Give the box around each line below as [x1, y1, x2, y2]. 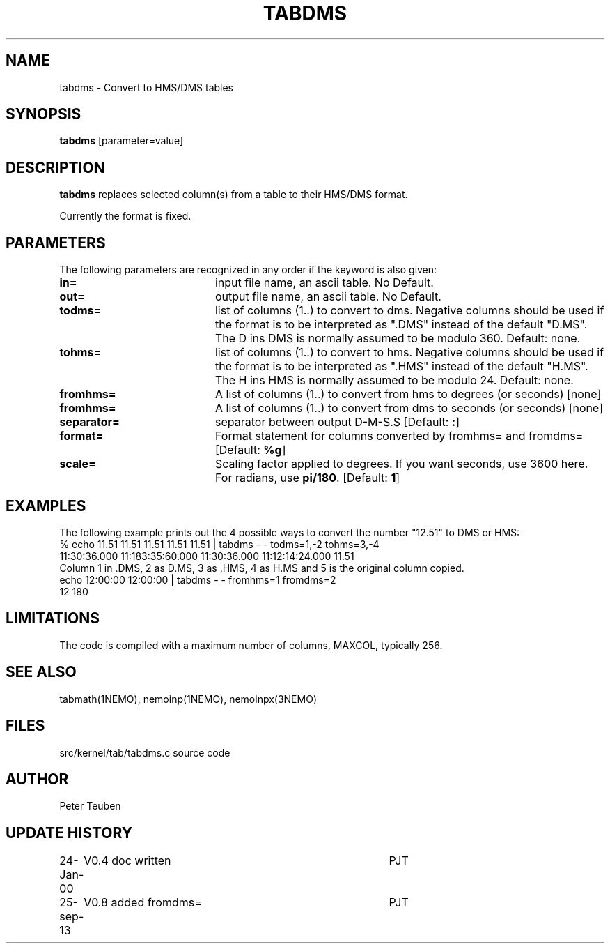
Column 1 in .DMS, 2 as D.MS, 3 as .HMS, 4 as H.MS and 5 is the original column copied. [59, 561, 464, 574]
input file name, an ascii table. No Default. [214, 275, 434, 290]
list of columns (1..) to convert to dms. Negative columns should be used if [214, 303, 604, 318]
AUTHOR [6, 770, 69, 788]
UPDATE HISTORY [6, 823, 133, 842]
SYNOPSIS [6, 105, 81, 123]
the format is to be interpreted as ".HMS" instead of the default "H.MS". [214, 359, 588, 374]
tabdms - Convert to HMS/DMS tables [59, 81, 234, 93]
